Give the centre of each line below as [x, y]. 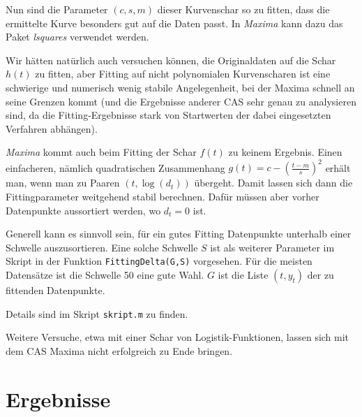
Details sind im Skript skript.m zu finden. [97, 313]
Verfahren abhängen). [52, 128]
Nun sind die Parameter [57, 9]
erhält [338, 167]
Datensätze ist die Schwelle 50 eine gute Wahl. [105, 275]
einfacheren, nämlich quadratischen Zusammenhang [115, 167]
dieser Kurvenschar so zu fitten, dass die [243, 9]
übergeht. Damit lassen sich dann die [273, 183]
